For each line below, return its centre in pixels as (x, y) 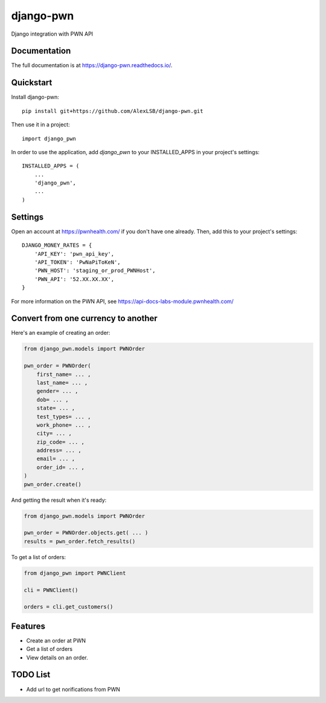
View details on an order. (57, 657)
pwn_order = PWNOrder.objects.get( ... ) (86, 533)
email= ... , (56, 459)
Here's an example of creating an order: (61, 333)
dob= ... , (53, 400)
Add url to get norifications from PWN (73, 689)
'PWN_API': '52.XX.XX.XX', (74, 279)
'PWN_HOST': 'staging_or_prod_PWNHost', (95, 271)
